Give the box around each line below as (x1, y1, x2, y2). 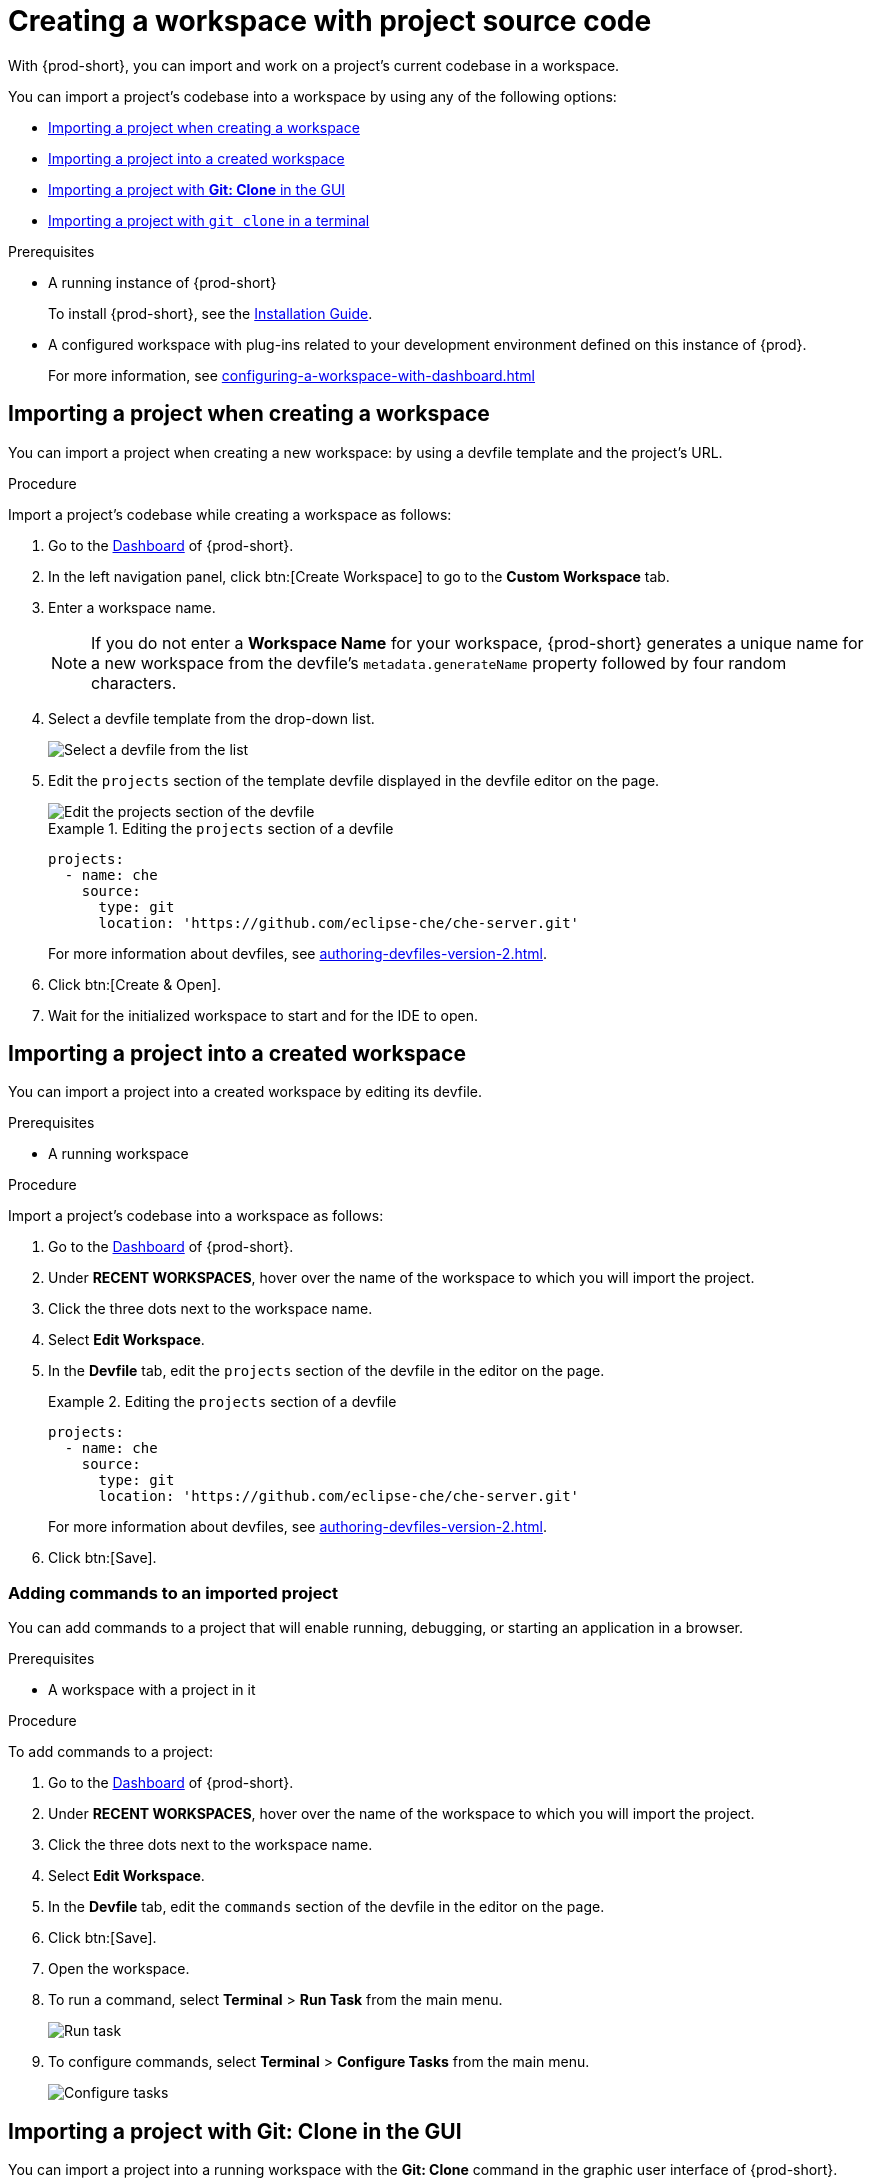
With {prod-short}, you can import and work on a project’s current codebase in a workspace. (8, 56, 620, 74)
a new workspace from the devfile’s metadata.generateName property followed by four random (91, 652, 787, 673)
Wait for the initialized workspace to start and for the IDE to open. (48, 1006, 478, 1024)
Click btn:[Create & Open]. (48, 975, 221, 993)
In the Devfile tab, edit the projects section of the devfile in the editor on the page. (48, 1362, 605, 1380)
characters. (91, 672, 177, 693)
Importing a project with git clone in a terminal (48, 211, 370, 229)
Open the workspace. (48, 1960, 190, 1978)
